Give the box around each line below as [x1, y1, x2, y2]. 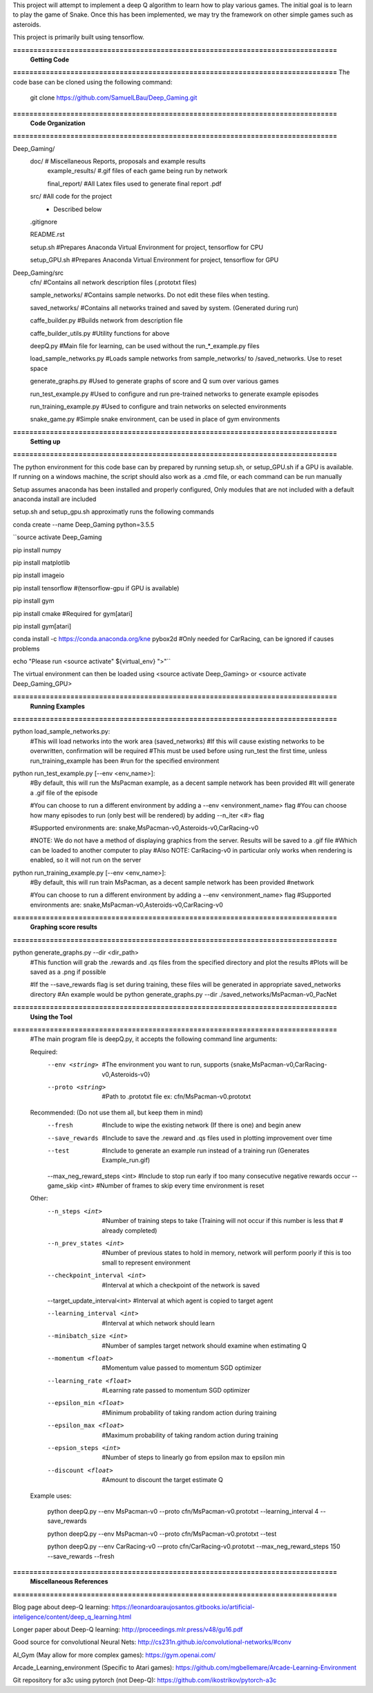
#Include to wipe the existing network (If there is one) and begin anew [102, 1121, 302, 1130]
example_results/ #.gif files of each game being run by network [47, 167, 228, 175]
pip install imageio [12, 571, 65, 579]
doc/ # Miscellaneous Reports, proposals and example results [30, 157, 207, 165]
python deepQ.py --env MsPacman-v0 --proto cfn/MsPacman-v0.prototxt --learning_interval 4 [47, 1508, 319, 1515]
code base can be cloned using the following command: [12, 78, 173, 86]
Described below [53, 205, 102, 213]
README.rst [30, 230, 65, 239]
